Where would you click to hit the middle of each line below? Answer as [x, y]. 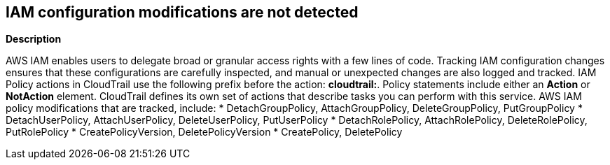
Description [34, 39]
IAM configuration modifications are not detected [182, 12]
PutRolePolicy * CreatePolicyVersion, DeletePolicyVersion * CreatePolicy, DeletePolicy [204, 132]
